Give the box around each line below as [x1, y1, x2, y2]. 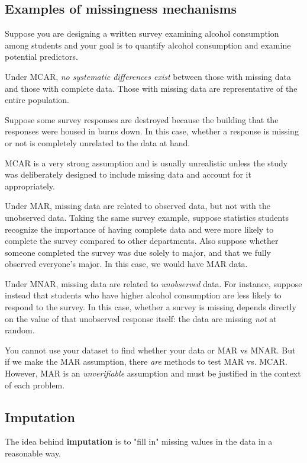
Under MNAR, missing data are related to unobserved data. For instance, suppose [5, 277, 302, 290]
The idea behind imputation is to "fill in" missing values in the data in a [5, 435, 273, 448]
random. [5, 324, 35, 336]
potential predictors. [5, 50, 78, 63]
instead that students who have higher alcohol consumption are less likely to [5, 289, 282, 301]
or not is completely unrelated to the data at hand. [5, 136, 190, 149]
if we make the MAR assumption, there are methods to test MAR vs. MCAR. [5, 355, 287, 368]
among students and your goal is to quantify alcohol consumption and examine [5, 38, 291, 51]
